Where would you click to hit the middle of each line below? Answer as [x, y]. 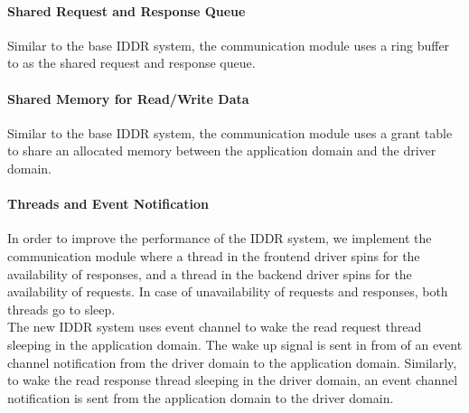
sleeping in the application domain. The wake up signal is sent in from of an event [235, 344]
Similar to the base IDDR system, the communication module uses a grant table [230, 132]
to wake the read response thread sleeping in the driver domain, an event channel [233, 380]
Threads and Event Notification [108, 204]
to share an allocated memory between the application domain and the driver [222, 150]
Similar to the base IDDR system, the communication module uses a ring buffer [229, 45]
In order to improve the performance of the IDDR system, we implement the [220, 238]
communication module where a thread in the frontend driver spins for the [214, 255]
